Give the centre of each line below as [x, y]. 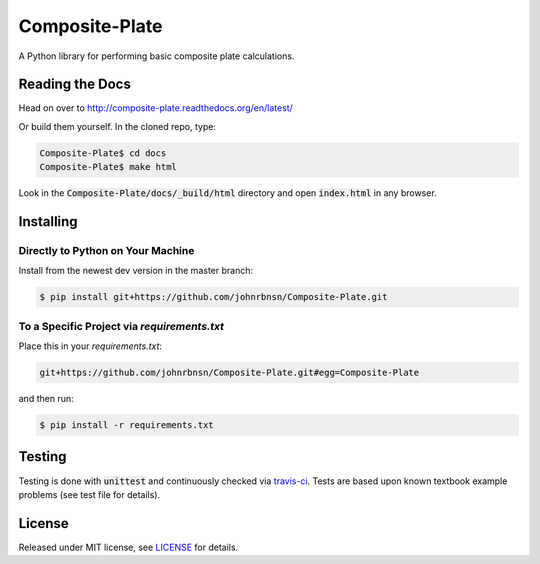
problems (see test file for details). [89, 494]
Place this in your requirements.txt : [90, 346]
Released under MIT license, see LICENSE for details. [128, 547]
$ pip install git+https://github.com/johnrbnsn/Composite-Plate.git [213, 297]
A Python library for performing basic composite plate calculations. [156, 56]
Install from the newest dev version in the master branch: [136, 271]
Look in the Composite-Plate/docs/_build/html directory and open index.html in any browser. [227, 193]
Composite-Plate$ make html [108, 167]
